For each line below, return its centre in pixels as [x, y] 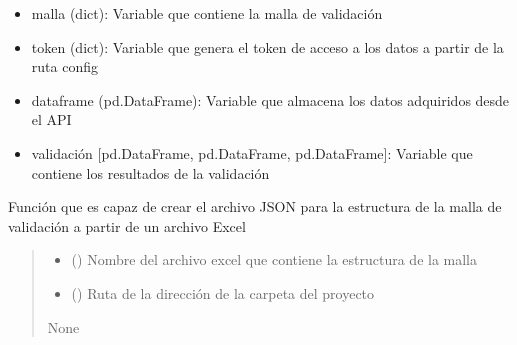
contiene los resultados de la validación [150, 172]
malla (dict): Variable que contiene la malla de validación [207, 13]
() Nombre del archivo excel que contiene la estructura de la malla [274, 259]
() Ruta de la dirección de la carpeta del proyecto [223, 292]
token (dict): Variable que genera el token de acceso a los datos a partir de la [267, 46]
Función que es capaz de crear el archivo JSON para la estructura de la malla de [255, 206]
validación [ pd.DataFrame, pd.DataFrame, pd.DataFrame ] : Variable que [252, 152]
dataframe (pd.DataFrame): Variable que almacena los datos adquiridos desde [270, 99]
